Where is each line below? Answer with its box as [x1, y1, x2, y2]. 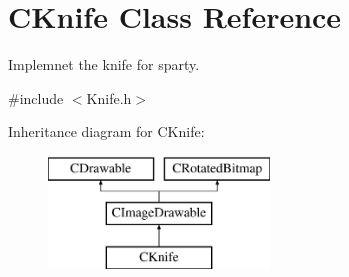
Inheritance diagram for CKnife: [8, 121, 205, 142]
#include [8, 87, 64, 108]
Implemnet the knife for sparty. [8, 54, 200, 75]
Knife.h [86, 87, 132, 108]
